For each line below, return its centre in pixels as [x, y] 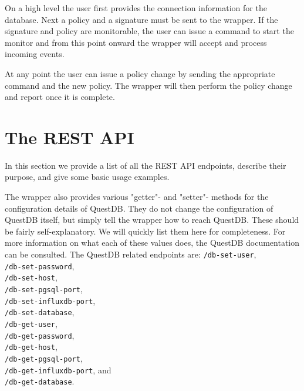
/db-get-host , [31, 347]
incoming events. [35, 54]
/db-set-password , [40, 265]
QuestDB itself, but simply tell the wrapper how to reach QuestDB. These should [152, 220]
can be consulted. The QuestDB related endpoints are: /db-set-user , [131, 254]
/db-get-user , [31, 323]
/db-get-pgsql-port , [44, 358]
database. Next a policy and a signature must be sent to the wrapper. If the [141, 19]
